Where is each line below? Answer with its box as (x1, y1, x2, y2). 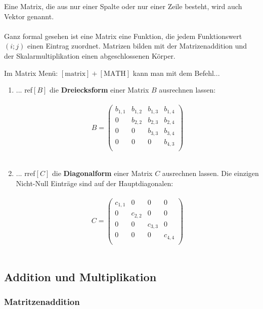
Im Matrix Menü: (4, 67, 58, 78)
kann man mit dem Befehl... (133, 67, 220, 78)
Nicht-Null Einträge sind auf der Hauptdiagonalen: (16, 178, 173, 188)
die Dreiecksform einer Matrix (50, 84, 149, 95)
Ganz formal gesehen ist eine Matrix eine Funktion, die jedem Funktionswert (4, 30, 242, 41)
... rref (16, 167, 35, 178)
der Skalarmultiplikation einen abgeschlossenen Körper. (4, 50, 176, 61)
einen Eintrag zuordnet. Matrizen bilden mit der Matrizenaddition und (27, 40, 247, 51)
